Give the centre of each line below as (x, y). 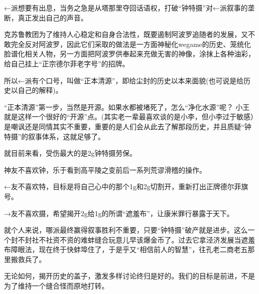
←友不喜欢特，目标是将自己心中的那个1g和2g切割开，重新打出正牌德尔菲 (123, 186)
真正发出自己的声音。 (53, 17)
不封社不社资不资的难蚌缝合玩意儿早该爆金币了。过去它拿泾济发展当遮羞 (136, 239)
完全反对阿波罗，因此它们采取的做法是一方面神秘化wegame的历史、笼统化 (131, 44)
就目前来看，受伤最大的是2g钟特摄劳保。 (70, 153)
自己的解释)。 (40, 90)
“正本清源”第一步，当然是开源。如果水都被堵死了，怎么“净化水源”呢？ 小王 (127, 107)
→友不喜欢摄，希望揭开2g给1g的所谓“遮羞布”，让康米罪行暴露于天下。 (119, 213)
